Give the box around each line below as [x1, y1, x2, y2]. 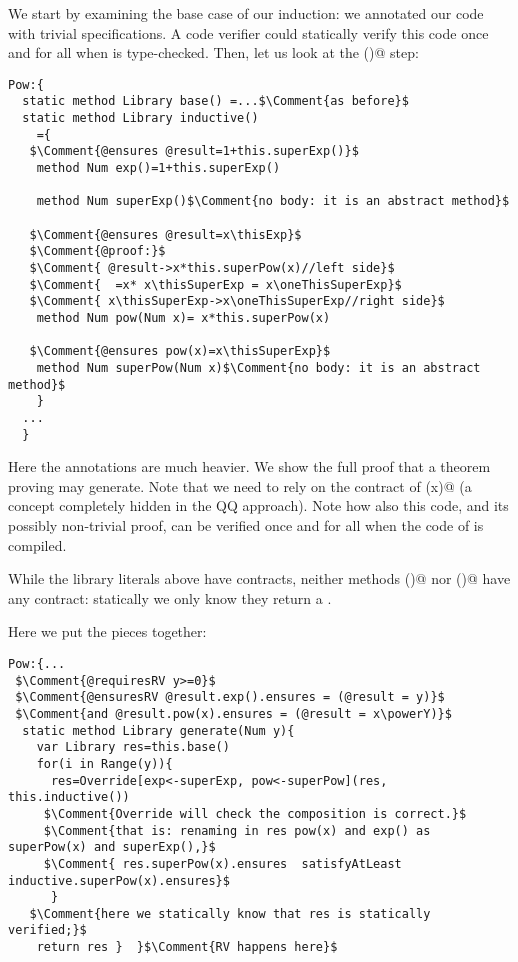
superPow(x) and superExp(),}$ [8, 840, 216, 855]
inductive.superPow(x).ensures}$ [8, 873, 230, 888]
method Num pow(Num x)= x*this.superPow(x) [36, 310, 331, 325]
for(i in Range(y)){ [36, 756, 173, 771]
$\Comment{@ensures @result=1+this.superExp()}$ [29, 144, 359, 159]
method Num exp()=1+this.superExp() [36, 161, 281, 176]
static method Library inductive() [22, 111, 259, 126]
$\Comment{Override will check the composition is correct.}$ [43, 806, 467, 821]
